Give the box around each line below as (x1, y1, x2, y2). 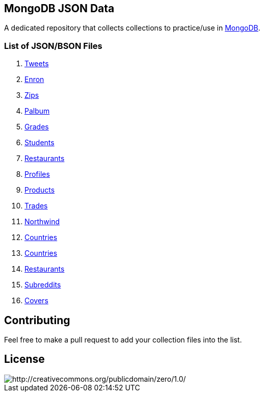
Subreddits (24, 280, 61, 289)
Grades (24, 122, 49, 131)
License (4, 353, 45, 366)
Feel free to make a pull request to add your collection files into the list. (4, 335, 242, 345)
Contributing (4, 313, 70, 327)
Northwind (24, 217, 60, 226)
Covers (24, 296, 48, 305)
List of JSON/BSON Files (4, 40, 102, 51)
